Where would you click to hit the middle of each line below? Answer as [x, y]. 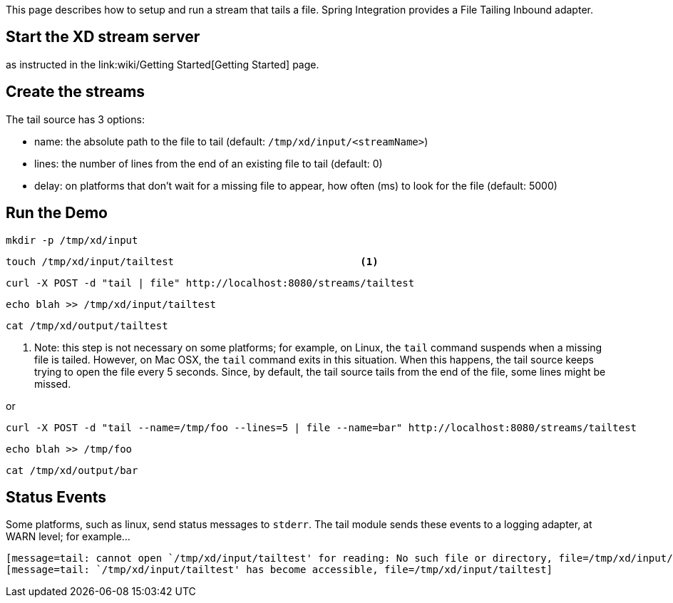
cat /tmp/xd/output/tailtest [87, 325]
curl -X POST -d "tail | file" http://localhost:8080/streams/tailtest [210, 283]
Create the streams [76, 92]
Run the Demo [57, 213]
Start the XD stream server [103, 37]
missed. [53, 383]
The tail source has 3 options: [75, 119]
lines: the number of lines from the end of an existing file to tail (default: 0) [209, 163]
